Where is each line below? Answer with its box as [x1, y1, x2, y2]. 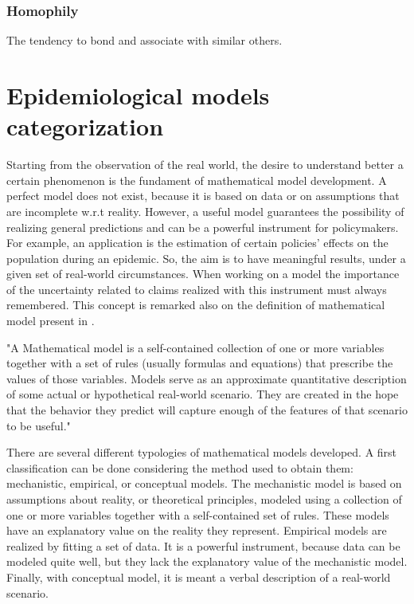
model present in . [6, 312, 95, 329]
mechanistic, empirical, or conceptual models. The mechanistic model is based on [6, 475, 402, 492]
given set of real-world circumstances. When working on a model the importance [6, 265, 400, 282]
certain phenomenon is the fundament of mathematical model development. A [6, 171, 387, 188]
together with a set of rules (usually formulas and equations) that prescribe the [6, 355, 393, 371]
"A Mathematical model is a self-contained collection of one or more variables [6, 339, 385, 355]
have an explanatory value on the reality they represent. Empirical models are [6, 522, 387, 539]
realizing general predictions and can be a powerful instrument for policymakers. [6, 218, 399, 235]
